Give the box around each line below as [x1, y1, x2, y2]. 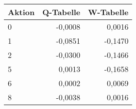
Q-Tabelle [42, 6, 81, 18]
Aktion [8, 6, 35, 18]
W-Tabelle [88, 6, 129, 18]
